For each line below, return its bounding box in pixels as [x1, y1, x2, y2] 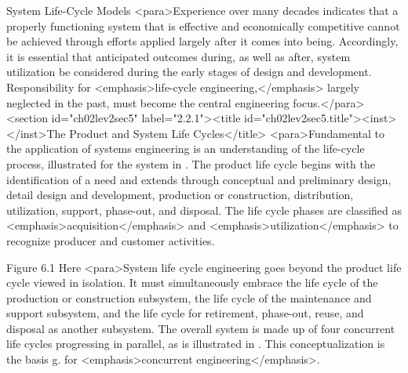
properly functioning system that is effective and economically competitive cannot [6, 17, 400, 34]
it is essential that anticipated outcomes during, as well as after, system [6, 48, 351, 64]
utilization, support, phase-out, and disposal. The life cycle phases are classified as [6, 201, 402, 218]
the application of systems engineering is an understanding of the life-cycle [6, 140, 365, 157]
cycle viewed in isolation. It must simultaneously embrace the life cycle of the [6, 274, 378, 291]
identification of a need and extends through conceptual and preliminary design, [6, 171, 392, 187]
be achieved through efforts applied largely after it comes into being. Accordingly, [6, 33, 399, 49]
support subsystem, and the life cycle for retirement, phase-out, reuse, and [6, 305, 364, 321]
